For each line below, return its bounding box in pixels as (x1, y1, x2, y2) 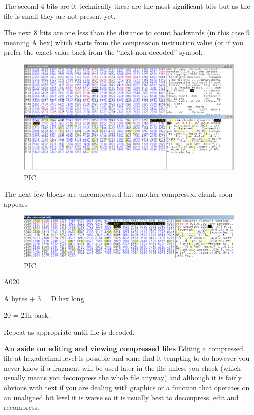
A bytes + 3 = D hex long (4, 293, 84, 303)
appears (4, 198, 28, 208)
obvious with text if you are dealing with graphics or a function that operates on (4, 382, 250, 393)
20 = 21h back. (4, 310, 50, 320)
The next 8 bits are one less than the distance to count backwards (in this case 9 (4, 27, 250, 38)
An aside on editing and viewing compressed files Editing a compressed (4, 343, 243, 353)
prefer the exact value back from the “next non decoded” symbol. (4, 47, 203, 57)
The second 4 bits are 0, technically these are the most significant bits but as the (4, 1, 250, 11)
